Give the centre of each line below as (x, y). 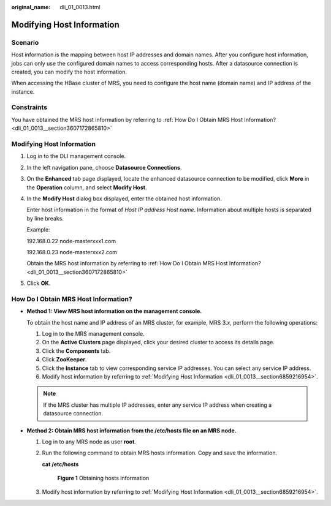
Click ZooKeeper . (64, 360)
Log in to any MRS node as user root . (89, 442)
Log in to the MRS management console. (93, 334)
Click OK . (39, 283)
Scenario (25, 42)
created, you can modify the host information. (69, 72)
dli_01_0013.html (80, 7)
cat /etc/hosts (60, 464)
